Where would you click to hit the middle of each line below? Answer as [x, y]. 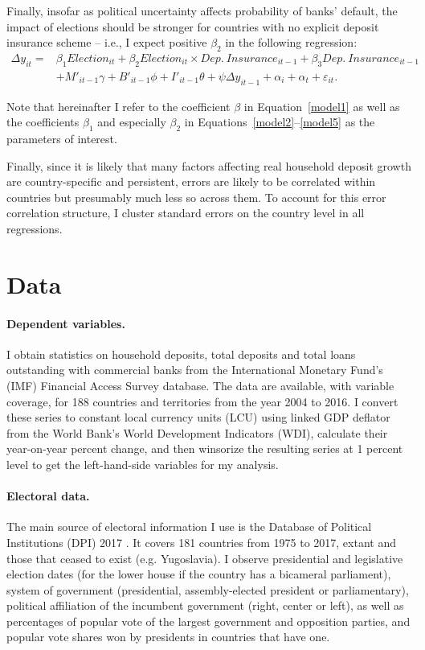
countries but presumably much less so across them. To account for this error [196, 197]
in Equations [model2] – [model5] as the [280, 122]
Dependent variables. [66, 323]
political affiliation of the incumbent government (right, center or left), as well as [205, 605]
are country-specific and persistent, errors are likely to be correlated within [191, 181]
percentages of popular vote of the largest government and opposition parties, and [208, 621]
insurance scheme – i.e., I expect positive [107, 42]
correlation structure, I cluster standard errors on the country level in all [186, 213]
